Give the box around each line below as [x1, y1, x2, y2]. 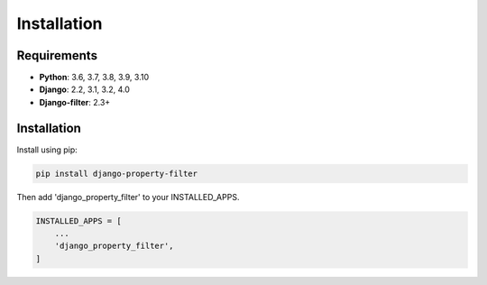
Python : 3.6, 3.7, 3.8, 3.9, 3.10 [39, 72, 150, 83]
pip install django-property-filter [35, 168, 198, 179]
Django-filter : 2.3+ [39, 97, 111, 107]
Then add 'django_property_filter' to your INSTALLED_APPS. [16, 191, 240, 202]
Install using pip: [16, 144, 78, 155]
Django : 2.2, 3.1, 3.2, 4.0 [39, 84, 131, 95]
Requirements [16, 48, 98, 63]
